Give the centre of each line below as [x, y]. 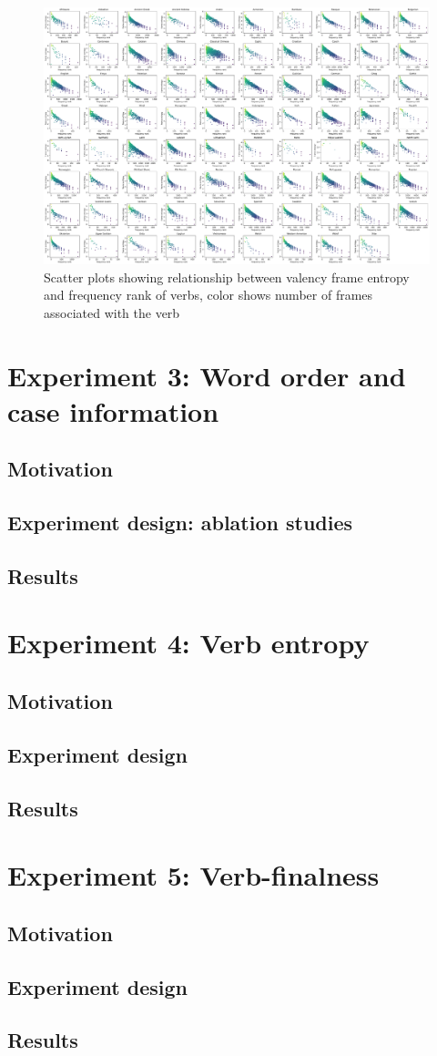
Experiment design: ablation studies [180, 523]
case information [113, 410]
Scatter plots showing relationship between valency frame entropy [227, 277]
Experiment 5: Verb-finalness [193, 875]
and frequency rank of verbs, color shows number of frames [208, 295]
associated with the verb [112, 312]
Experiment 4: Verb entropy [188, 643]
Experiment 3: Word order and [207, 375]
